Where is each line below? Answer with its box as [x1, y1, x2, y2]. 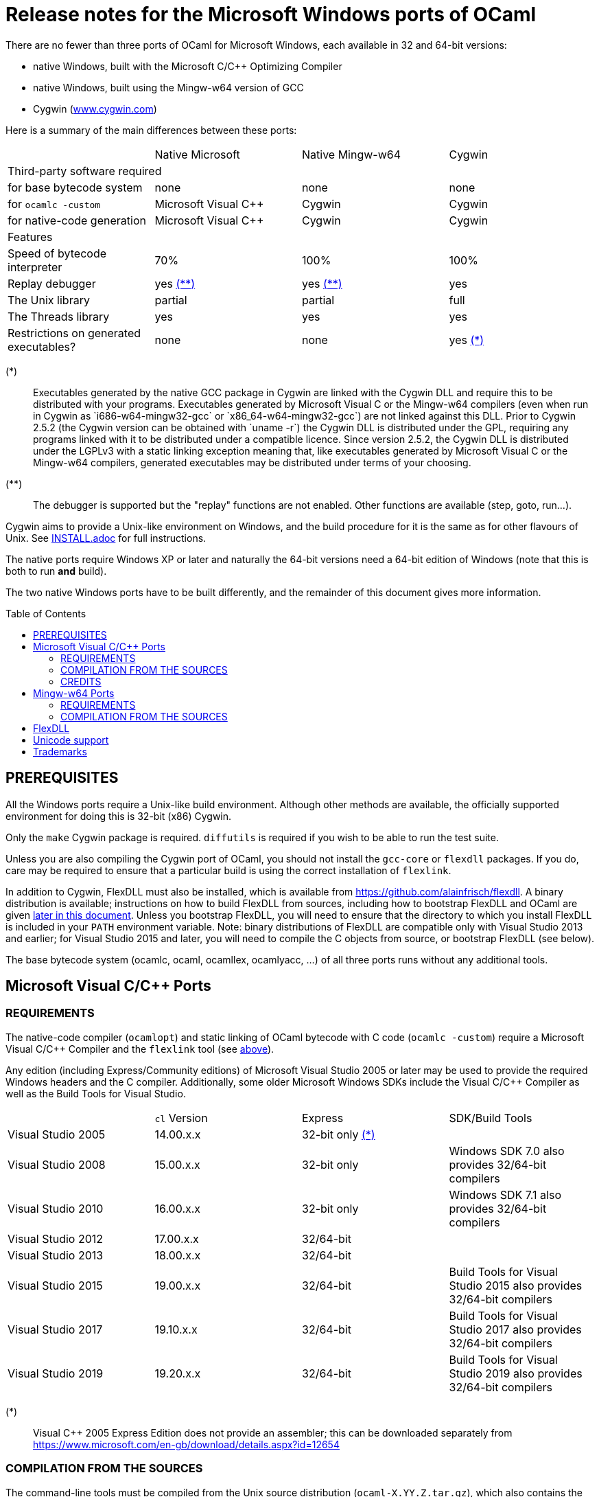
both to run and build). [5, 564, 107, 577]
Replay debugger [8, 276, 96, 290]
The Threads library [8, 309, 110, 323]
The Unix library [8, 293, 90, 307]
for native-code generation [8, 213, 146, 227]
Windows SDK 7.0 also [449, 1143, 565, 1158]
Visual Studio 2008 [8, 1157, 106, 1172]
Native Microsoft [154, 147, 240, 161]
